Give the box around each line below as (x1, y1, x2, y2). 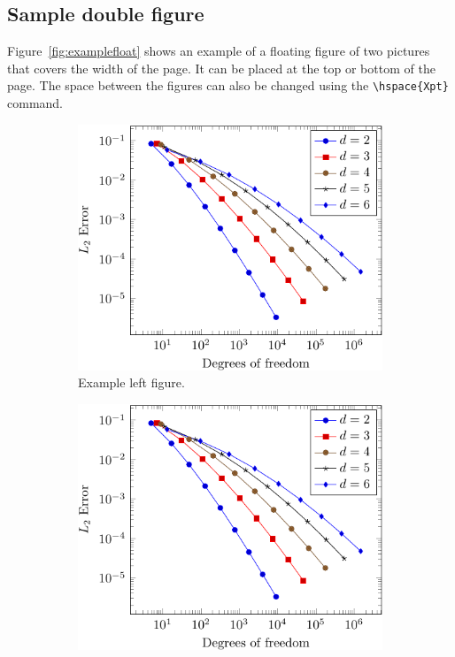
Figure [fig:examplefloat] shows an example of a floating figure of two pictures (7, 42, 430, 60)
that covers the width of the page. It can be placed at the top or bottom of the (7, 58, 436, 77)
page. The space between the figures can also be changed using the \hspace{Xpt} (7, 76, 449, 95)
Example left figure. (78, 373, 185, 392)
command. (7, 94, 63, 112)
